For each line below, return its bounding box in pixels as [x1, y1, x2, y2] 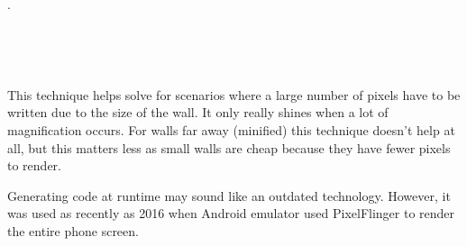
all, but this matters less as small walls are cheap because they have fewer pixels [7, 138, 451, 157]
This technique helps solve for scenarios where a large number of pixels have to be [7, 85, 461, 104]
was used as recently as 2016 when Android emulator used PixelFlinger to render [7, 204, 455, 223]
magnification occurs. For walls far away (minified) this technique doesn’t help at [7, 120, 455, 139]
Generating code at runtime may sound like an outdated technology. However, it [7, 186, 451, 205]
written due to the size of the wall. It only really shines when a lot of [7, 103, 389, 122]
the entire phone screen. [7, 221, 139, 240]
